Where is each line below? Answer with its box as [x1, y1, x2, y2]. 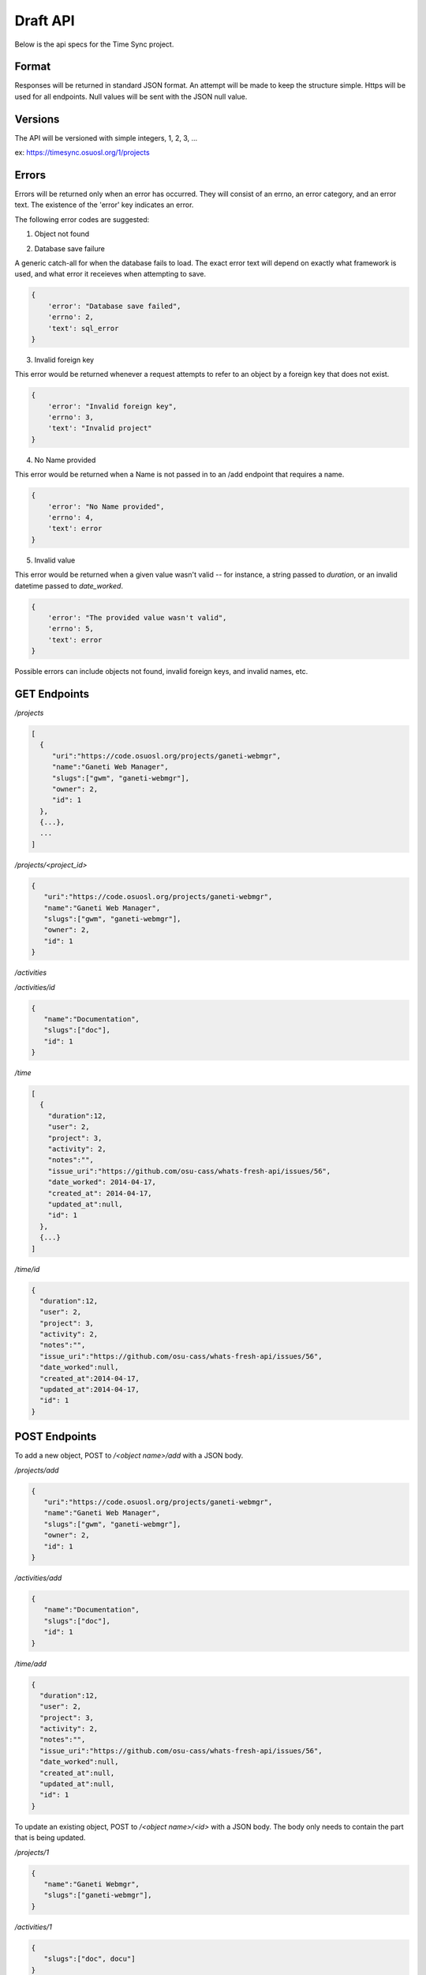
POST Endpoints [14, 1430, 97, 1443]
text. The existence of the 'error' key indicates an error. [14, 200, 194, 209]
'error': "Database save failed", [47, 301, 181, 310]
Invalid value [34, 555, 76, 565]
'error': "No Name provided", [47, 502, 165, 511]
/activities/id [14, 982, 55, 991]
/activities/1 [14, 1922, 53, 1932]
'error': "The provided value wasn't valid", [47, 613, 227, 622]
